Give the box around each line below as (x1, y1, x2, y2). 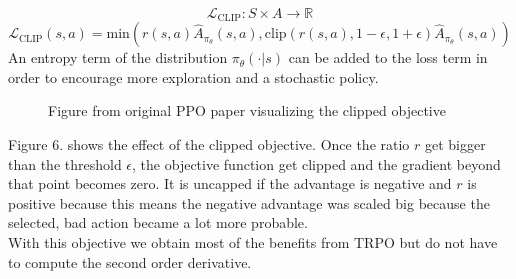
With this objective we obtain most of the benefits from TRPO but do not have (8, 232, 498, 252)
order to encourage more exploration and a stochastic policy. (8, 66, 379, 87)
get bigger (424, 134, 486, 155)
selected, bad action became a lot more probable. (8, 212, 308, 233)
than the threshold (8, 153, 122, 174)
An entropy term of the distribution (8, 47, 228, 68)
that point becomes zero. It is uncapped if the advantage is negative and (8, 173, 452, 194)
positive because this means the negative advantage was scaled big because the (8, 192, 490, 213)
